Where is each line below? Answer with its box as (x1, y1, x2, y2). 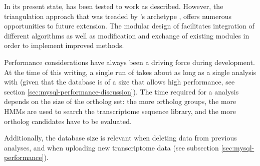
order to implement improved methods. (4, 40, 124, 50)
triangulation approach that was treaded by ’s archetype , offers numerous (4, 10, 231, 21)
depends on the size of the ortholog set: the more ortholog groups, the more (4, 96, 236, 106)
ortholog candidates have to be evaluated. (4, 115, 132, 126)
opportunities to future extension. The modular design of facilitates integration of (4, 20, 254, 31)
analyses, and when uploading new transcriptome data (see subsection (4, 142, 219, 152)
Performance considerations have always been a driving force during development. (4, 56, 255, 67)
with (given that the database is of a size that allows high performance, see (4, 76, 235, 87)
